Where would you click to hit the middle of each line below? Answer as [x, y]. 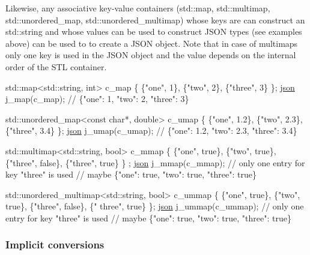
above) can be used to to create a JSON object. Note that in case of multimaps [152, 43]
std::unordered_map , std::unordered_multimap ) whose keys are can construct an [155, 19]
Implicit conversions [55, 244]
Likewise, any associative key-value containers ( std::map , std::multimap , [138, 8]
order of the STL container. [56, 66]
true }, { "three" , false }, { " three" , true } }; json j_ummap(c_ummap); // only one [155, 206]
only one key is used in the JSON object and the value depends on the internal [151, 55]
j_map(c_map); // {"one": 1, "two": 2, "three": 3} [97, 99]
